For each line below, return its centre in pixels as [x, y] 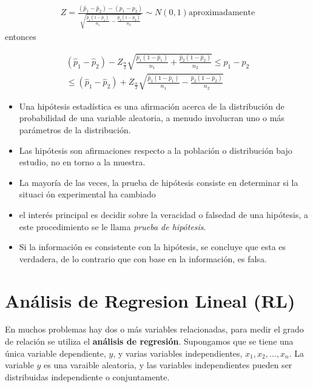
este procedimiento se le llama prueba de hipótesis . [113, 226]
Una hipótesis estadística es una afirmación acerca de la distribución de [152, 106]
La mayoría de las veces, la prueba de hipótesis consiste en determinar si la [159, 182]
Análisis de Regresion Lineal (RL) [150, 300]
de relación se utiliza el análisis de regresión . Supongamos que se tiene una [149, 341]
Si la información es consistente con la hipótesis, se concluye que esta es [153, 247]
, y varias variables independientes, [178, 353]
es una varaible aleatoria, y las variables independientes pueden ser [168, 365]
